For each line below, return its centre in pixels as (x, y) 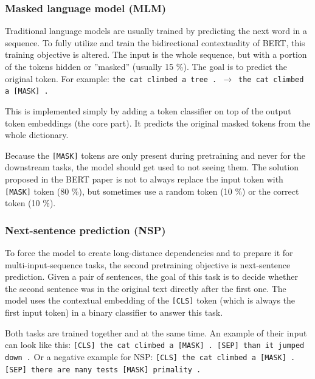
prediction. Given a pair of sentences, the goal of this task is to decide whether (152, 276)
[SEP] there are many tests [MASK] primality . (103, 370)
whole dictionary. (37, 135)
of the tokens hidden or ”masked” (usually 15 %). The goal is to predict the (146, 66)
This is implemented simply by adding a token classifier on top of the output (148, 110)
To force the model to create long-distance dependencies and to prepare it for (149, 252)
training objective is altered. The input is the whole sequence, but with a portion (156, 54)
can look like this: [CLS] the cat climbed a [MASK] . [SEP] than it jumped (155, 345)
